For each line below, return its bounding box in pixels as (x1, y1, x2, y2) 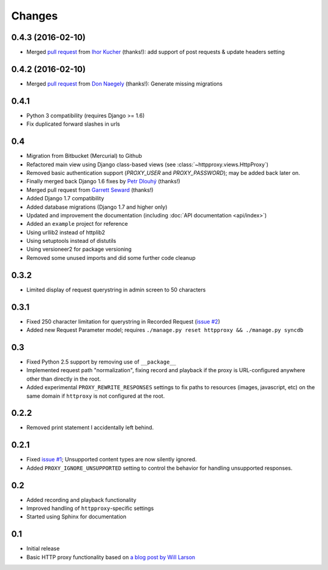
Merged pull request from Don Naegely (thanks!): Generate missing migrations (26, 80, 223, 87)
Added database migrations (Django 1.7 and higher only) (26, 203, 168, 211)
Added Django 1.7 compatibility (26, 195, 104, 202)
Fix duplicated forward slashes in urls (26, 120, 120, 127)
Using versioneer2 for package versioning (26, 246, 132, 253)
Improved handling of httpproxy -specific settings (26, 504, 154, 512)
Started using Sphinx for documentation (26, 513, 127, 520)
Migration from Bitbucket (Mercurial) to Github (26, 152, 142, 160)
